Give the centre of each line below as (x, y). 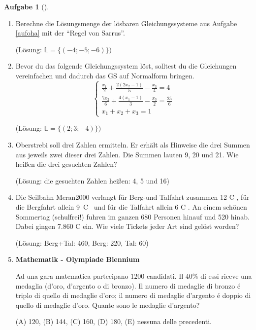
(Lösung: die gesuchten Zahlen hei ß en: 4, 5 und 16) (93, 180)
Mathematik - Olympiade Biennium (78, 259)
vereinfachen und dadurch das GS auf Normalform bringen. (105, 75)
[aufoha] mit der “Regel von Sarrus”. (70, 33)
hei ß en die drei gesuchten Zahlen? (66, 164)
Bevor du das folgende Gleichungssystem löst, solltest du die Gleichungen (126, 66)
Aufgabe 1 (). (27, 6)
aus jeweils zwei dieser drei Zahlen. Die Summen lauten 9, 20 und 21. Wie (127, 154)
